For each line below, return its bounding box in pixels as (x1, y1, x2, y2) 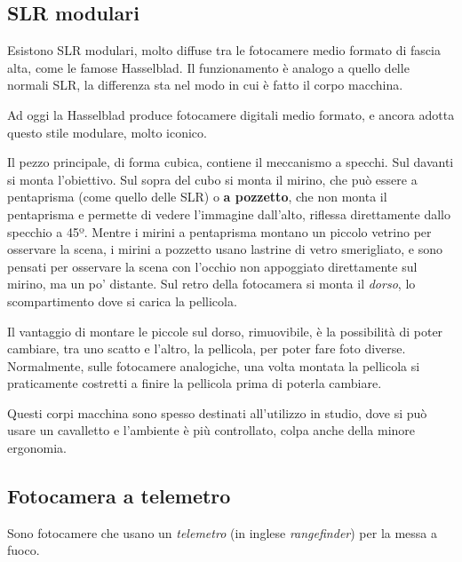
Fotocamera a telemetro (7, 482, 231, 510)
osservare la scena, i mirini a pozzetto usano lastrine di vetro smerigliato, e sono (7, 240, 442, 258)
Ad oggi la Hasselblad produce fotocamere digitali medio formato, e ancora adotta (7, 105, 455, 123)
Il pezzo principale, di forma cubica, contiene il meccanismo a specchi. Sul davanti (7, 153, 454, 171)
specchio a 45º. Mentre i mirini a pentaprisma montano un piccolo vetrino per (7, 222, 432, 241)
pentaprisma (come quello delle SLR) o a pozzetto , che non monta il (7, 187, 387, 206)
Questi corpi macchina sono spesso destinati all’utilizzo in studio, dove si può (7, 403, 427, 422)
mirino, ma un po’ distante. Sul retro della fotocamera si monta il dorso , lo (7, 274, 416, 293)
